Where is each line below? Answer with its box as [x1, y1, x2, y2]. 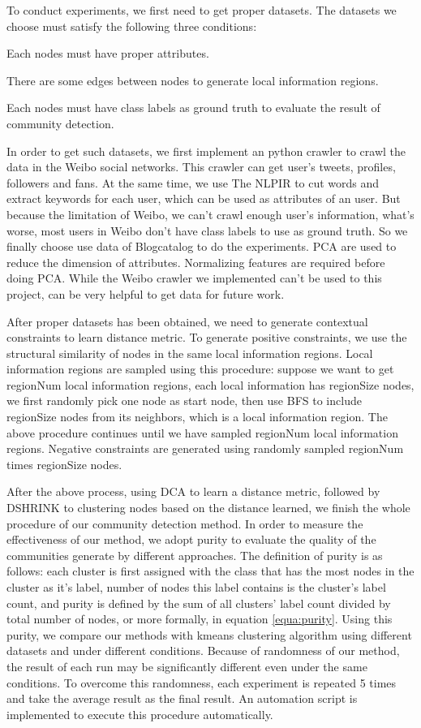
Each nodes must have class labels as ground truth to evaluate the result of [6, 99, 380, 116]
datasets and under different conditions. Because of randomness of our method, [6, 642, 400, 659]
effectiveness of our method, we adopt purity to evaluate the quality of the [6, 531, 376, 548]
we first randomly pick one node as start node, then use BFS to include [6, 392, 362, 409]
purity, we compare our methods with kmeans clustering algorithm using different [6, 626, 412, 643]
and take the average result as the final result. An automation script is [6, 690, 358, 707]
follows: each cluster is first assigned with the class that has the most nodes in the [6, 562, 415, 579]
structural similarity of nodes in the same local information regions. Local [6, 344, 373, 361]
